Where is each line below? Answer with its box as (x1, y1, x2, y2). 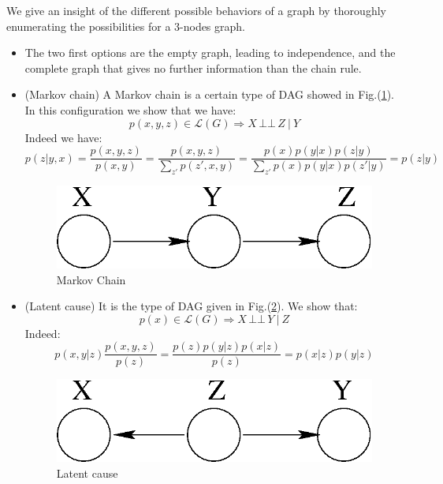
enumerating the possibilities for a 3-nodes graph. (6, 17, 246, 34)
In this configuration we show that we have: (24, 101, 236, 118)
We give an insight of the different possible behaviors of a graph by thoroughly (6, 2, 386, 18)
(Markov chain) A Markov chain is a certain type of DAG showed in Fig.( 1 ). (24, 86, 395, 103)
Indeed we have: (24, 129, 102, 145)
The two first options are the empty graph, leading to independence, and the (24, 44, 396, 61)
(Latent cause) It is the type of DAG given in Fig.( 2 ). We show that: (24, 298, 358, 314)
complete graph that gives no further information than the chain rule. (24, 59, 362, 76)
